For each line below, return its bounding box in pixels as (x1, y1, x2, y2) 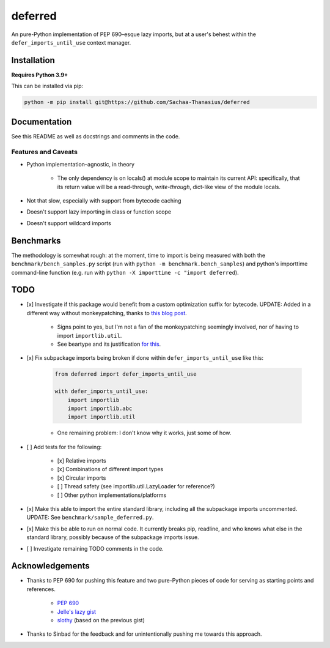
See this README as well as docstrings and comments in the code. (11, 132, 180, 140)
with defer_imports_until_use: (54, 388, 149, 395)
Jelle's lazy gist (57, 608, 97, 615)
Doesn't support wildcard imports (26, 219, 111, 226)
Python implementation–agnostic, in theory (26, 160, 134, 168)
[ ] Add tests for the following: (26, 443, 102, 450)
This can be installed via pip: (11, 83, 84, 90)
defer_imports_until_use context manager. (11, 39, 131, 46)
